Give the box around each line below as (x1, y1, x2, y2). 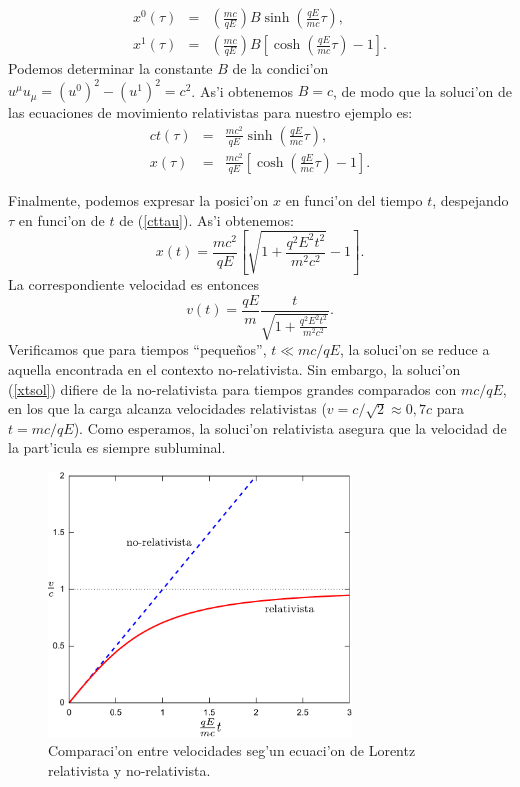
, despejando (432, 189, 509, 210)
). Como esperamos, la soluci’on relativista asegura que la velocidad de (73, 417, 507, 438)
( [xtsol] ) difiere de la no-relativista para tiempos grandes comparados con (8, 378, 457, 399)
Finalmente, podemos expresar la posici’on (8, 189, 269, 210)
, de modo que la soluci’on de (333, 80, 512, 101)
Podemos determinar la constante (8, 58, 213, 79)
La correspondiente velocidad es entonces (8, 274, 259, 295)
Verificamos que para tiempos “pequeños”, (8, 339, 267, 360)
